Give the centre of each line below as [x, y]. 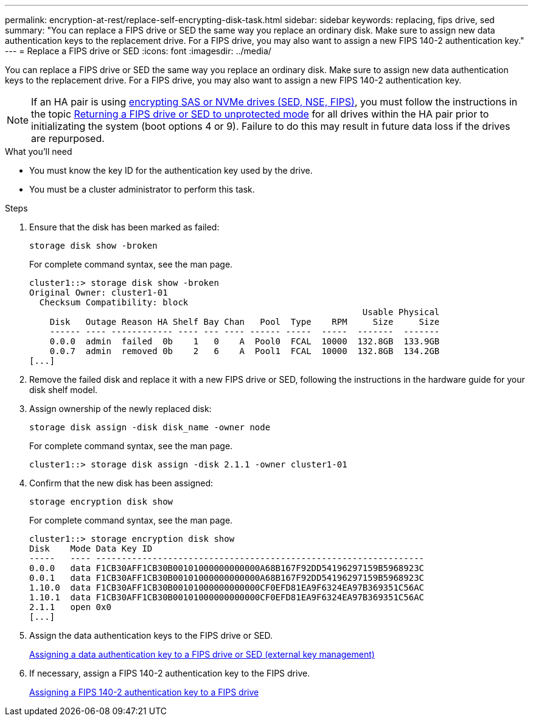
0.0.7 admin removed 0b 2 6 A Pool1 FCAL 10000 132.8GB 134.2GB [245, 351]
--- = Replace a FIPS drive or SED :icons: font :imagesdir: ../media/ [138, 51]
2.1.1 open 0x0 [70, 607]
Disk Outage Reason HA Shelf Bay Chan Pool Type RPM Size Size [245, 322]
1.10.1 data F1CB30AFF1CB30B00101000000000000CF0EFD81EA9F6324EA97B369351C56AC [227, 597]
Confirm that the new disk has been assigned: [121, 483]
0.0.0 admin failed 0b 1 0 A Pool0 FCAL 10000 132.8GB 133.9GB [245, 341]
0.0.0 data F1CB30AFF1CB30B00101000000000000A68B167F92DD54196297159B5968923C [227, 568]
